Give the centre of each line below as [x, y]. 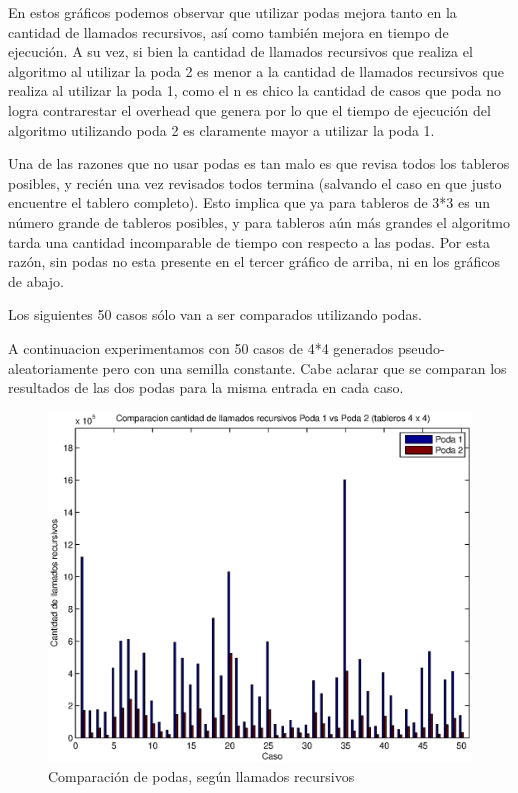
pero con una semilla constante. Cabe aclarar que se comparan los [304, 367]
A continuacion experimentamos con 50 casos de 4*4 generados [201, 347]
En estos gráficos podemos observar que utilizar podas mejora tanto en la [232, 12]
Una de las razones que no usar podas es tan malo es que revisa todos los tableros [259, 163]
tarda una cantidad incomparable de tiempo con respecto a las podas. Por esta [249, 241]
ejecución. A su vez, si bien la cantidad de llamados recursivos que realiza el [240, 51]
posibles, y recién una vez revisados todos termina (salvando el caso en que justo [255, 182]
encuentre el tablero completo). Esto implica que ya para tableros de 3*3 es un [249, 202]
